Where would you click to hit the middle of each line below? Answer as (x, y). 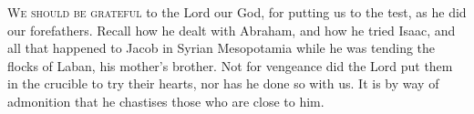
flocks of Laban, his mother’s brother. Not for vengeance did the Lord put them (230, 65)
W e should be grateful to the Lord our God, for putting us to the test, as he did (237, 12)
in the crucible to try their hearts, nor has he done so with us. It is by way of (223, 83)
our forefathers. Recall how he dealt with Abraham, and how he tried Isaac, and (232, 30)
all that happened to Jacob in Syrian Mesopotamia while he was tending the (222, 48)
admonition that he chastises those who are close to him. (166, 101)
